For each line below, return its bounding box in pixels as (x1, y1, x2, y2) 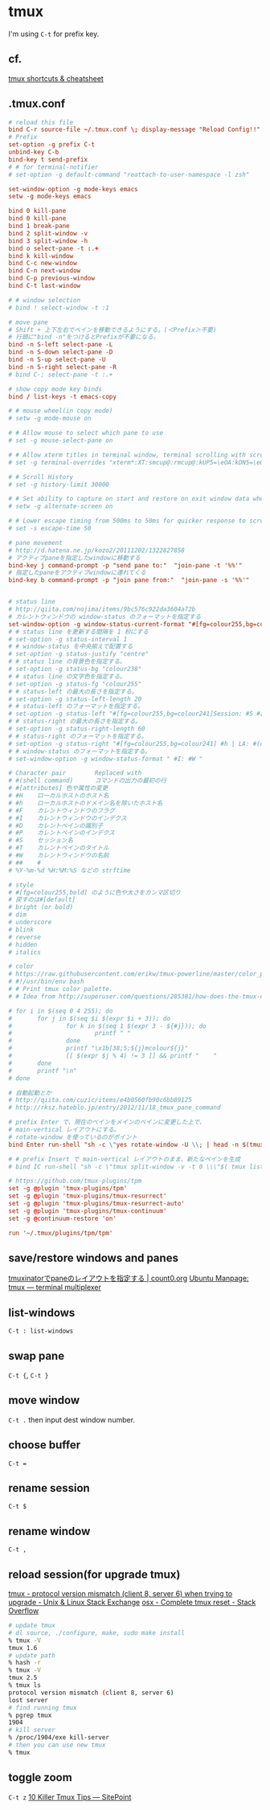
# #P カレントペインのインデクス (8, 829, 115, 837)
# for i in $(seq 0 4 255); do (8, 1007, 113, 1015)
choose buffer (8, 1438, 81, 1452)
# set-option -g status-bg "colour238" (8, 665, 142, 674)
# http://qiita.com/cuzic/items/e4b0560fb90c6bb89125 (8, 1096, 193, 1104)
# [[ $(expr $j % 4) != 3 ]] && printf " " (8, 1052, 218, 1060)
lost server (8, 1696, 48, 1704)
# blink (8, 925, 35, 934)
